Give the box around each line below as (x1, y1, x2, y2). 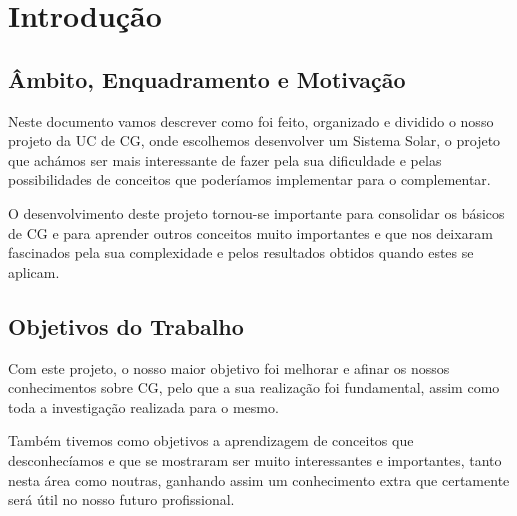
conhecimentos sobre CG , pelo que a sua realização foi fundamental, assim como (8, 377, 500, 398)
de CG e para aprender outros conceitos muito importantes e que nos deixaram (8, 222, 493, 243)
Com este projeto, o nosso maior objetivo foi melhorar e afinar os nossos (8, 357, 450, 378)
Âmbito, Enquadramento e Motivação (8, 63, 406, 94)
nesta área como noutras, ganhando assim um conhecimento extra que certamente (8, 469, 510, 490)
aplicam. (8, 261, 60, 282)
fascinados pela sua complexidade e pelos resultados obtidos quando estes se (8, 242, 474, 263)
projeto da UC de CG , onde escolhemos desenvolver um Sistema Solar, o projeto (8, 130, 501, 151)
